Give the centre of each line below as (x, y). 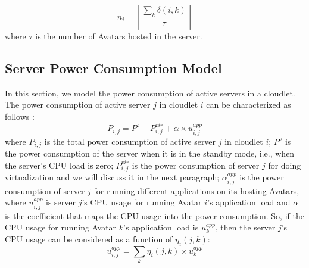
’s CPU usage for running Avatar (142, 202)
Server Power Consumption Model (113, 68)
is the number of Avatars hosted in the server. (119, 36)
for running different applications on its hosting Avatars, (196, 190)
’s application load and (249, 202)
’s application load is (161, 227)
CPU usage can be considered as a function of (89, 239)
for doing (285, 165)
